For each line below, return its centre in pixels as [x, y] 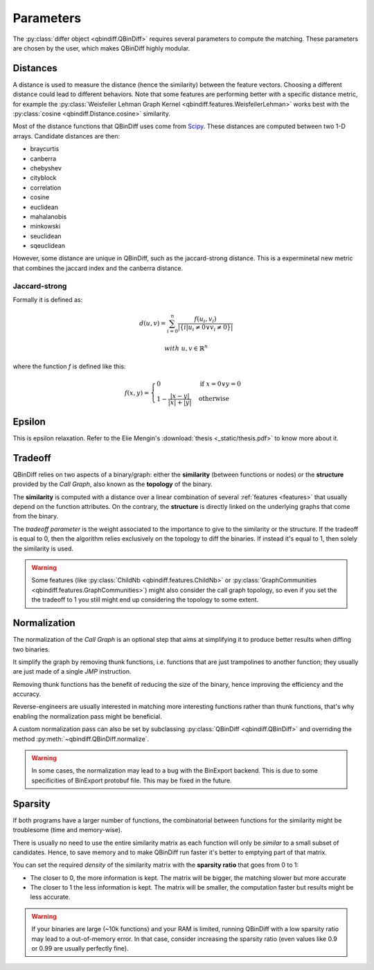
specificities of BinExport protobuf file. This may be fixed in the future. [132, 780]
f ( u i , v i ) [206, 320]
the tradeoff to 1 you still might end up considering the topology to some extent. [145, 600]
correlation [46, 188]
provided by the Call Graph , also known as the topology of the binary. [113, 484]
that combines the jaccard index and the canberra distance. [98, 268]
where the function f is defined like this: [69, 366]
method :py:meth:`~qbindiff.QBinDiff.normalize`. [81, 739]
